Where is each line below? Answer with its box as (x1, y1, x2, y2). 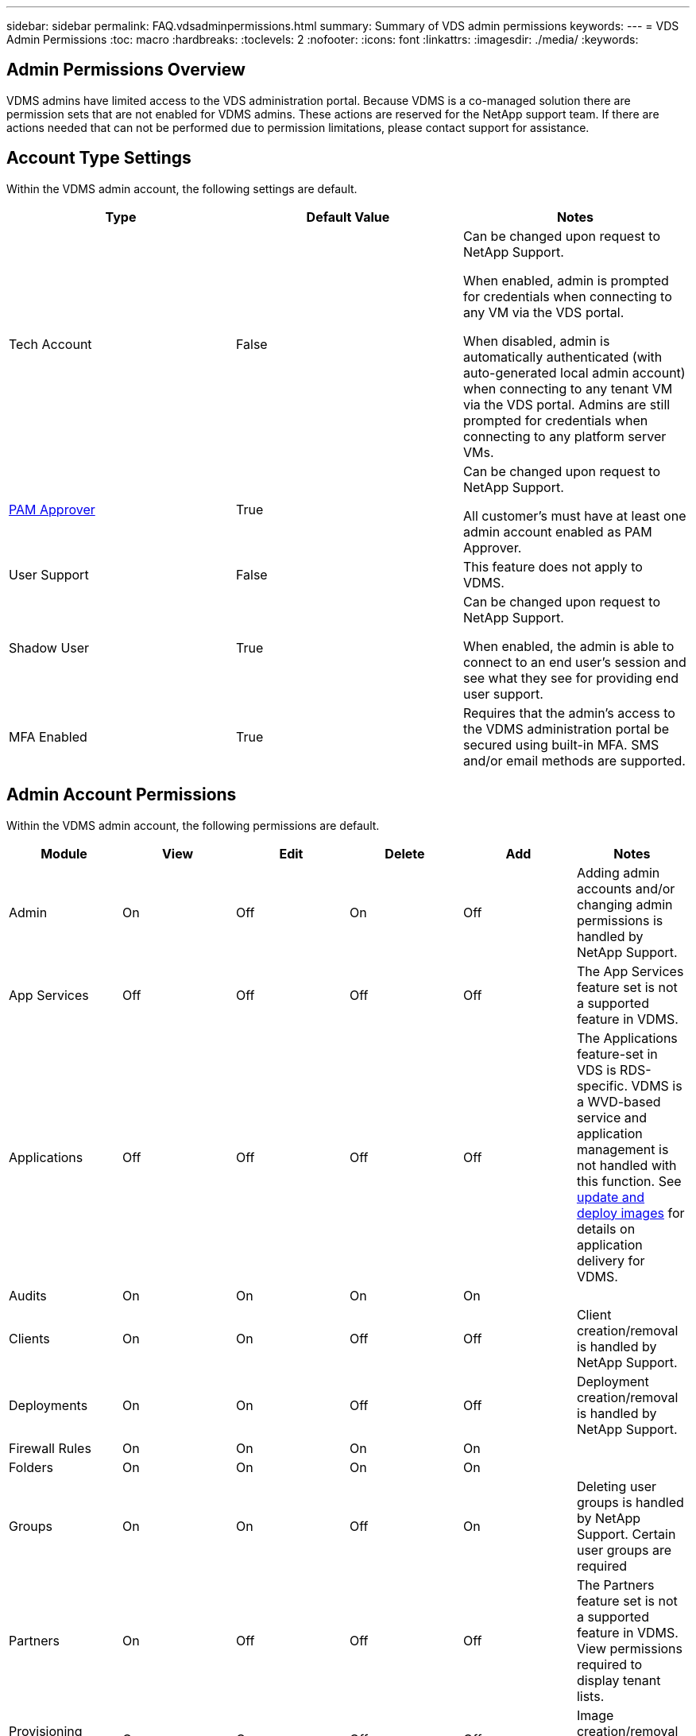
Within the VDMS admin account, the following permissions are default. (6, 818, 380, 832)
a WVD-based (576, 1093, 661, 1110)
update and (576, 1188, 645, 1205)
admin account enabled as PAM (462, 523, 652, 540)
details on (576, 1220, 636, 1237)
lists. (576, 1688, 605, 1704)
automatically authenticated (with (462, 348, 663, 365)
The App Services (576, 963, 684, 979)
